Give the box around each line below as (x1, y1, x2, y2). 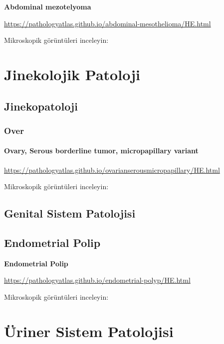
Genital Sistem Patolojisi (4, 206, 136, 221)
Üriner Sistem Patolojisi (4, 321, 174, 341)
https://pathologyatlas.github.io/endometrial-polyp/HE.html (4, 275, 191, 285)
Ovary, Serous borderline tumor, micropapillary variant (4, 145, 199, 156)
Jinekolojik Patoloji (4, 64, 140, 84)
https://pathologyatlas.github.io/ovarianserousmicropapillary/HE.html (4, 164, 220, 175)
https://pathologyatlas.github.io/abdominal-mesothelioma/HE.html (4, 18, 211, 28)
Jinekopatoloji (4, 98, 78, 114)
